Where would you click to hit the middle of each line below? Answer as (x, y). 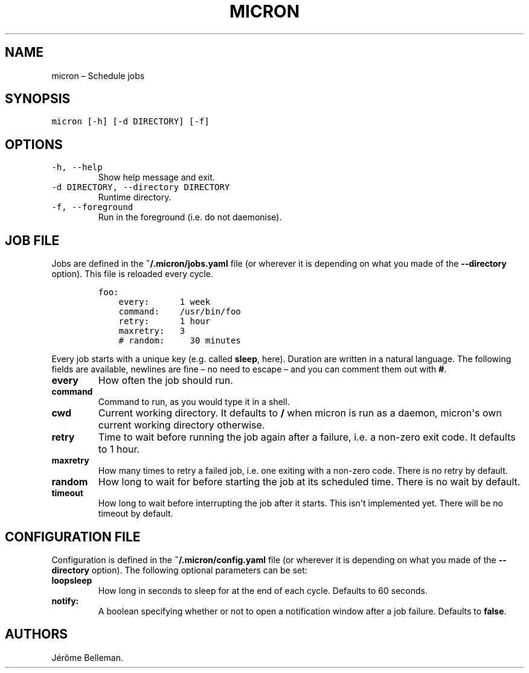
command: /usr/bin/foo (180, 312)
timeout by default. (136, 514)
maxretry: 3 (152, 331)
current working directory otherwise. (181, 425)
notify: (65, 601)
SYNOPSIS (38, 99)
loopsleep (72, 580)
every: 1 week (165, 302)
